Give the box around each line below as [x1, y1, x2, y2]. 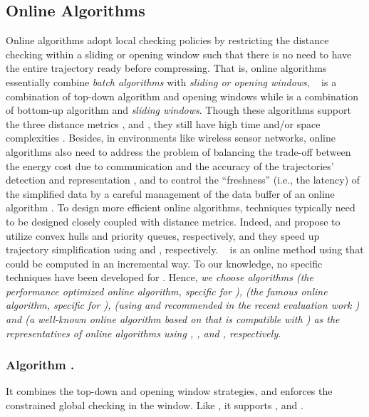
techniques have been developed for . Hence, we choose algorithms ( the [6, 270, 313, 285]
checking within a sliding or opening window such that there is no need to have [6, 46, 352, 61]
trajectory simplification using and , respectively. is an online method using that [6, 242, 364, 257]
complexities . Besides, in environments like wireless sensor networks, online [6, 130, 336, 145]
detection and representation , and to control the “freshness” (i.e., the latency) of [6, 172, 360, 187]
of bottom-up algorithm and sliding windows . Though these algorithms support [6, 102, 351, 117]
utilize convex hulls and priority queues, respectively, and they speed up [6, 228, 320, 243]
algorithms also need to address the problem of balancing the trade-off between [6, 144, 351, 159]
